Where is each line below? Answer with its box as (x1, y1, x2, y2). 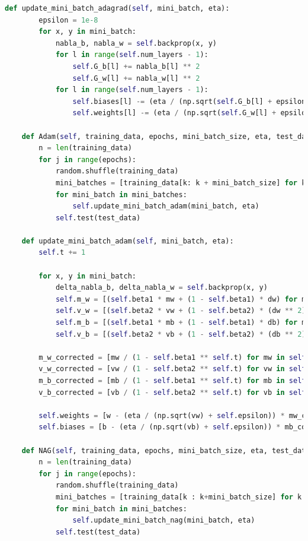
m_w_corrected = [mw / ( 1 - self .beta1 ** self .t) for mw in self (38, 353, 306, 362)
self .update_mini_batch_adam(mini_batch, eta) (72, 202, 259, 211)
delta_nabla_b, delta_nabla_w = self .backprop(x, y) (55, 283, 268, 292)
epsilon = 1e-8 (38, 15, 98, 24)
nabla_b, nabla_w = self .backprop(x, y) (55, 39, 217, 48)
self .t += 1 (38, 248, 86, 257)
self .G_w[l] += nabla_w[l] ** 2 (72, 74, 200, 83)
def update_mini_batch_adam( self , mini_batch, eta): (21, 236, 234, 245)
